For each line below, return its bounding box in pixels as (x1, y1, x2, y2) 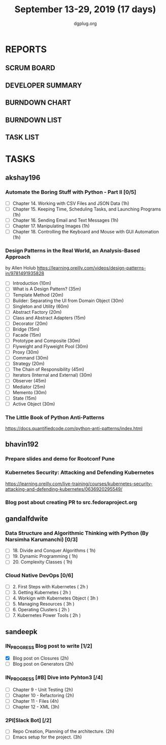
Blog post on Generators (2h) (12, 661, 74, 667)
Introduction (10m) (12, 280, 52, 286)
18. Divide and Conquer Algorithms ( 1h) (12, 548, 96, 554)
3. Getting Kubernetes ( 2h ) (12, 589, 71, 595)
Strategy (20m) (12, 361, 45, 367)
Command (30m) (12, 355, 49, 361)
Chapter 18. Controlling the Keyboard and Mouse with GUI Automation (12, 229, 159, 235)
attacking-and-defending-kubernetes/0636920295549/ (5, 486, 123, 492)
